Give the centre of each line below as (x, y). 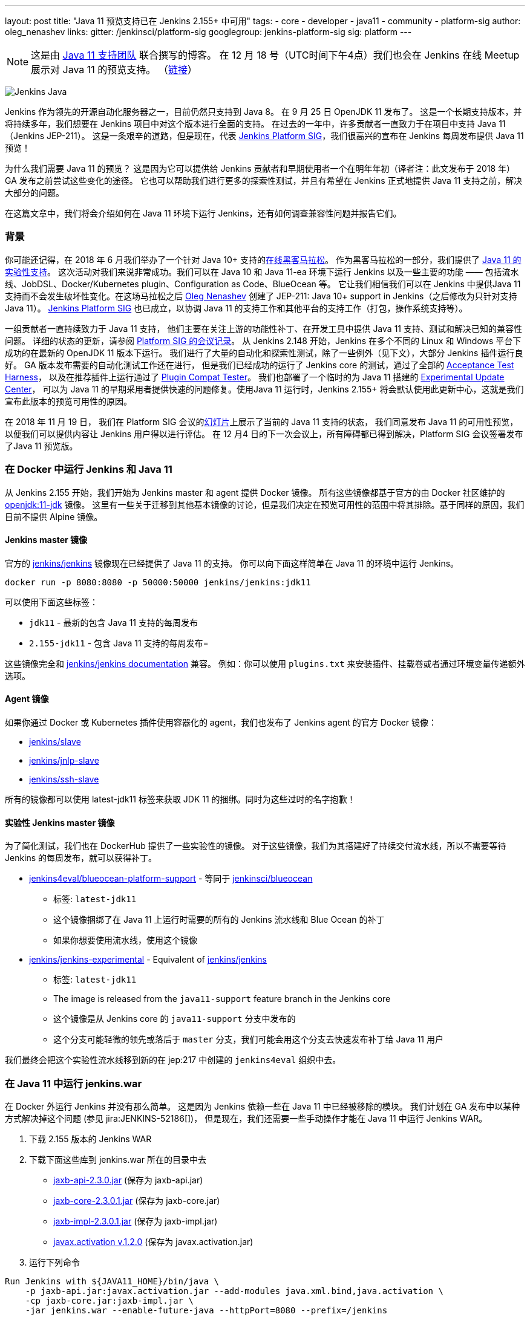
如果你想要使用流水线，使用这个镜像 (125, 940)
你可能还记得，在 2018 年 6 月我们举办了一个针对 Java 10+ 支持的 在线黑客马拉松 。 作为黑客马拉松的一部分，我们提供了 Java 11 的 (263, 259)
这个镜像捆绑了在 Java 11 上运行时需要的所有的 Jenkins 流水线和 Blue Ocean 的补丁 (219, 920)
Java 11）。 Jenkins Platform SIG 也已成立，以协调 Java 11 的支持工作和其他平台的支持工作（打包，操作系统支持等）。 (236, 308)
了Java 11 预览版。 (41, 446)
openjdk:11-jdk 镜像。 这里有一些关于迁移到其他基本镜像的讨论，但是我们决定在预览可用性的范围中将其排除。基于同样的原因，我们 (265, 504)
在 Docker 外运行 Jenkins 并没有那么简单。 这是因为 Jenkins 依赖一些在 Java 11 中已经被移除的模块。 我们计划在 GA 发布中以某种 (263, 1106)
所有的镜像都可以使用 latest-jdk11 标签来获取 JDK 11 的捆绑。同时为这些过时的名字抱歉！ (180, 799)
